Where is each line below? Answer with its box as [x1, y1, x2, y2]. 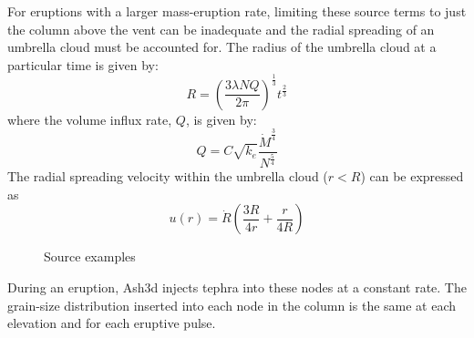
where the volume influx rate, [7, 109, 172, 128]
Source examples [44, 247, 136, 266]
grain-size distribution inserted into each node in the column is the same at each [7, 295, 457, 314]
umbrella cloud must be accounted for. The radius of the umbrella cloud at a [7, 37, 437, 56]
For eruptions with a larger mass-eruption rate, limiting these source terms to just [7, 2, 467, 20]
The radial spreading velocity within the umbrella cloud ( [7, 167, 328, 186]
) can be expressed [360, 167, 464, 186]
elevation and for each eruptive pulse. [7, 313, 216, 333]
